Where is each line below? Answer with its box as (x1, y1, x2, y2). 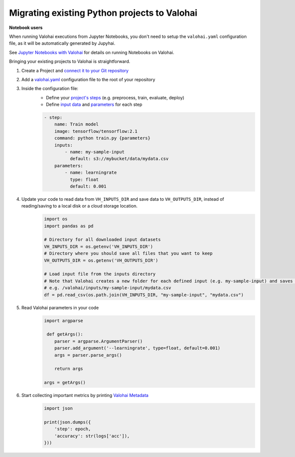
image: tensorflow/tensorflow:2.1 (54, 128, 138, 134)
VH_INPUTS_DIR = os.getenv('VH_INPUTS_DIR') (44, 244, 153, 249)
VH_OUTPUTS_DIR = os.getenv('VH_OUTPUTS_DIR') (44, 257, 158, 263)
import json (44, 406, 73, 411)
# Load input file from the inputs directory (44, 271, 156, 277)
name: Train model (54, 122, 99, 127)
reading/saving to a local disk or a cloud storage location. (21, 203, 138, 209)
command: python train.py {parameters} (54, 135, 151, 141)
